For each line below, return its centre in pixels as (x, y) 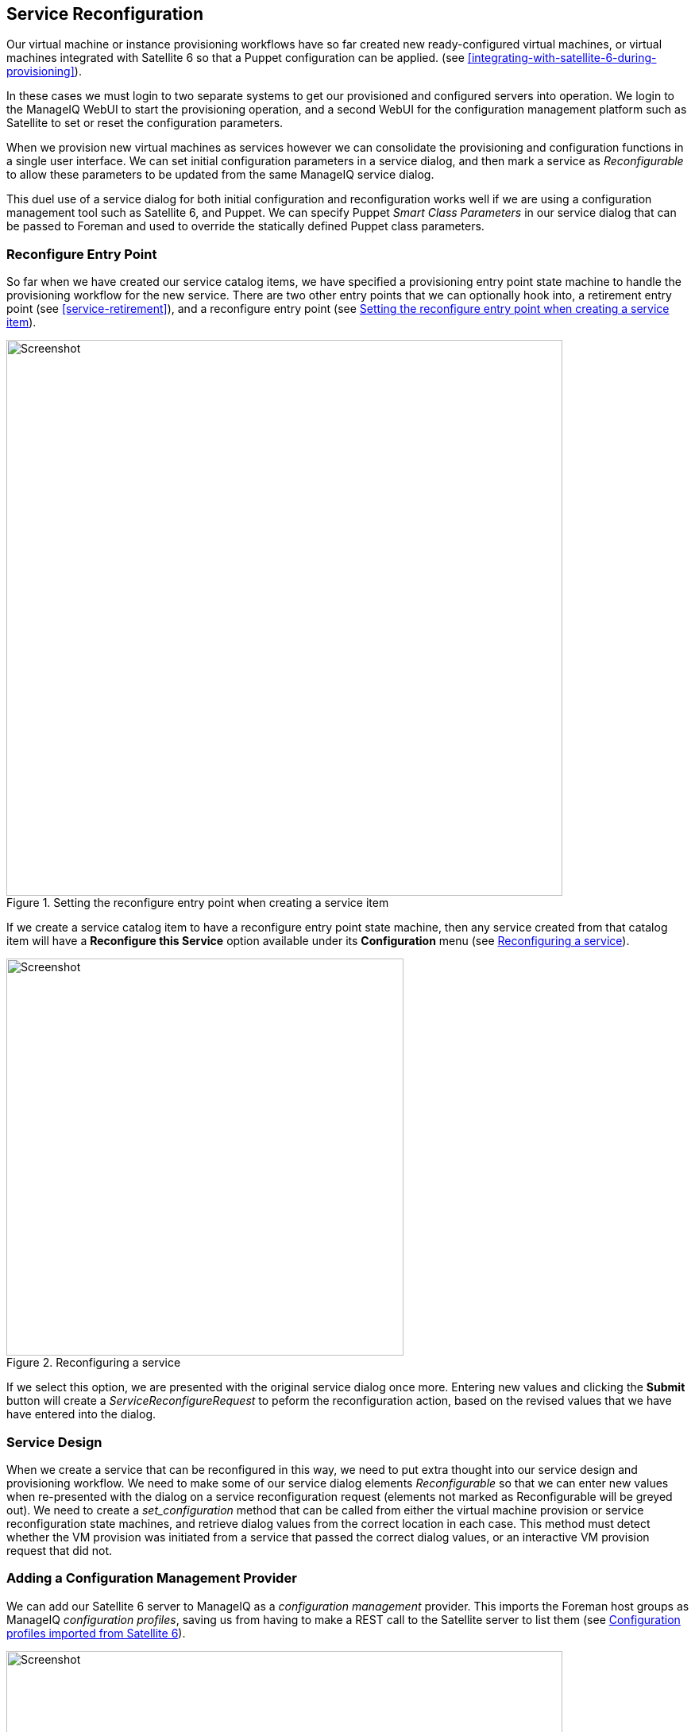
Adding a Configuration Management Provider (152, 1578)
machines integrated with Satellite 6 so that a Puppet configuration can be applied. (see (236, 58)
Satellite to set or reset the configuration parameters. (145, 123)
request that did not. (60, 1550)
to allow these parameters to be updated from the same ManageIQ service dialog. (220, 175)
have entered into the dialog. (81, 1414)
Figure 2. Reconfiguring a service (94, 1363)
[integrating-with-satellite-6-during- (562, 58)
